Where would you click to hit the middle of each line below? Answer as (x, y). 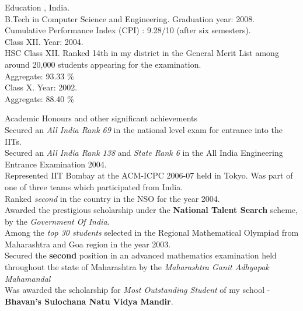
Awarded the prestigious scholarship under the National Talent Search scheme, (151, 210)
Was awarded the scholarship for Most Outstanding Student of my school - (137, 290)
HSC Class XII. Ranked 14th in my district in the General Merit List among (142, 53)
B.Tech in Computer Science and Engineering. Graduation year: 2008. (130, 18)
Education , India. (37, 7)
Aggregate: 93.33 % (39, 76)
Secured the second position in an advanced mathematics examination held (141, 255)
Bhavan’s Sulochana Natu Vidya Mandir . (89, 301)
